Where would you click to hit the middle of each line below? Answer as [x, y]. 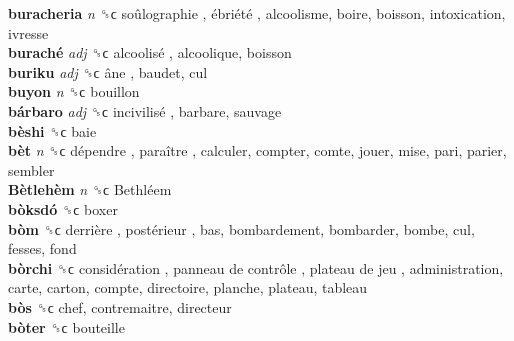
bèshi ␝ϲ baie [52, 130]
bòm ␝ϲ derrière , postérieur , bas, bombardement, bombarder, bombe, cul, [241, 228]
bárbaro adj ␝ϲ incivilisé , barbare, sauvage [145, 110]
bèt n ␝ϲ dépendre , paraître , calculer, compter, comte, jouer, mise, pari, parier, [257, 150]
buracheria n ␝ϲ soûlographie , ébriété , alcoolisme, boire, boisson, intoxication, [257, 13]
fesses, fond [42, 248]
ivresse [28, 32]
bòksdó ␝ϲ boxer [63, 208]
